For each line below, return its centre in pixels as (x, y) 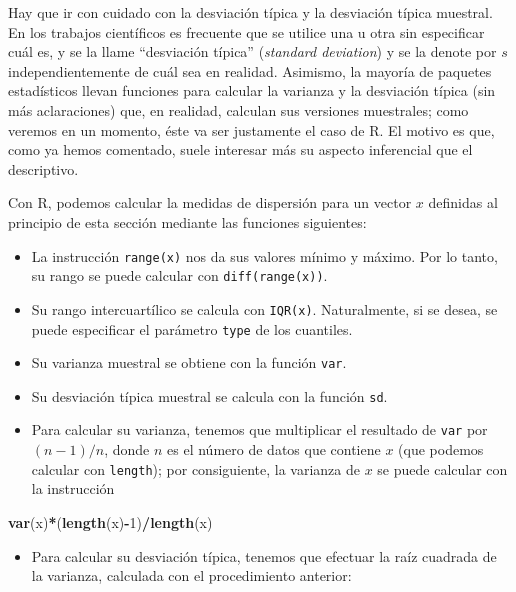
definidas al (463, 202)
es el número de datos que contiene (274, 449)
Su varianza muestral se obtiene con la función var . (189, 362)
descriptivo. (43, 168)
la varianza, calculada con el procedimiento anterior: (191, 575)
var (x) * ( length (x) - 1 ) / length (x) (110, 521)
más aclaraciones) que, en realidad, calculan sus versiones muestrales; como (238, 109)
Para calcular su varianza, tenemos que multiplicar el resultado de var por (259, 429)
